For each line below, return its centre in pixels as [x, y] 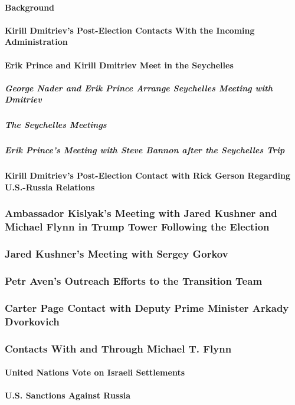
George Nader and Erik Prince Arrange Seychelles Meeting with [139, 88]
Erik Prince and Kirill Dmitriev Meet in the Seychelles [119, 65]
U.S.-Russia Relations [50, 187]
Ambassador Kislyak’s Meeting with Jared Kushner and [141, 213]
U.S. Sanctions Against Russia [68, 395]
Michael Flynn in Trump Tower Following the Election [137, 227]
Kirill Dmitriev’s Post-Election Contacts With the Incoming [130, 30]
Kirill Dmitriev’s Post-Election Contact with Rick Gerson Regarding [147, 175]
